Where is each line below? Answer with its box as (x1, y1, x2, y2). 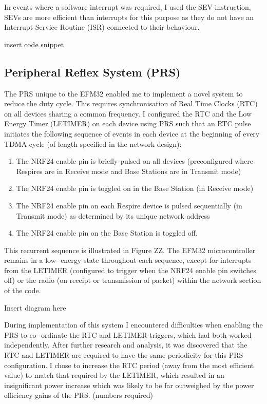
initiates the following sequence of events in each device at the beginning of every (4, 128, 260, 139)
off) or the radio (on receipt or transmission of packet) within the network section (4, 275, 261, 285)
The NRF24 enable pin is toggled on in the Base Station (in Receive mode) (16, 183, 254, 194)
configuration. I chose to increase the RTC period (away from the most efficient (4, 359, 254, 370)
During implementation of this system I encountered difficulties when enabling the (4, 319, 263, 330)
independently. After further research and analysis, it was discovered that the (4, 339, 247, 350)
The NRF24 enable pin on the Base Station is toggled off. (16, 227, 198, 238)
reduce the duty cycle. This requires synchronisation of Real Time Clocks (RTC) (4, 98, 258, 109)
